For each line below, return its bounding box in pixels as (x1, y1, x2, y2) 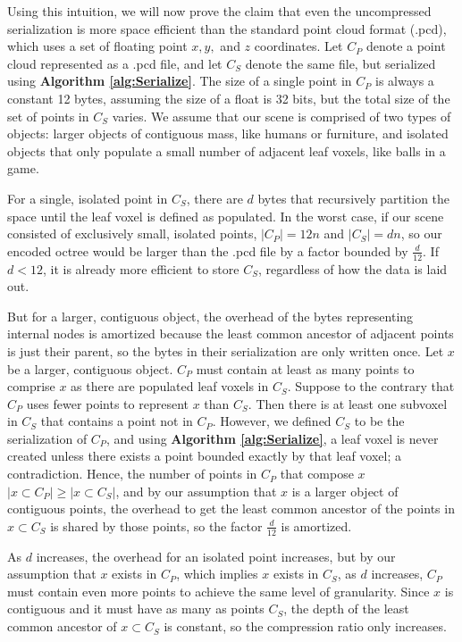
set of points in (7, 106, 89, 125)
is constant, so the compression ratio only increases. (164, 617, 447, 636)
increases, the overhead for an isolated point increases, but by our (36, 546, 396, 565)
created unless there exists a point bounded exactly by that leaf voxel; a (7, 446, 401, 465)
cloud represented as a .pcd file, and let (7, 54, 223, 72)
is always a (374, 71, 434, 90)
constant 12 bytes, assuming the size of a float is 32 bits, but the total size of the (7, 88, 450, 107)
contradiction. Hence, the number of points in (7, 464, 257, 483)
